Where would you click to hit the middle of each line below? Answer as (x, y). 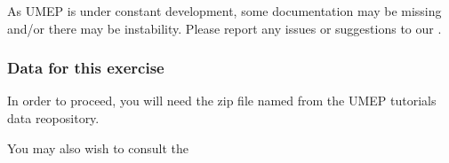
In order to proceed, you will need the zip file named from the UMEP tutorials (222, 101)
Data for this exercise (86, 68)
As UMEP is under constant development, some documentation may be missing (224, 11)
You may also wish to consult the (98, 147)
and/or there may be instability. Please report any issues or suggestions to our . (224, 28)
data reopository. (53, 118)
